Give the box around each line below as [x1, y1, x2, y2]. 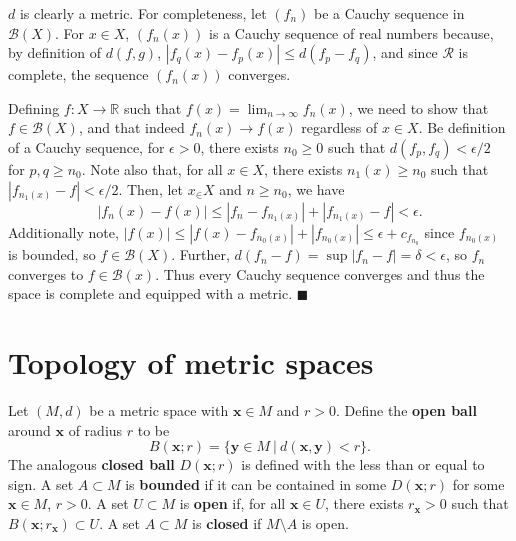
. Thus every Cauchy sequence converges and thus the [155, 263, 485, 284]
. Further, [171, 244, 230, 265]
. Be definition [418, 117, 506, 138]
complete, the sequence [8, 64, 149, 85]
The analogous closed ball [8, 454, 175, 475]
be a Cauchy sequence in [313, 3, 465, 23]
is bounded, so [8, 244, 96, 265]
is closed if [192, 513, 262, 534]
